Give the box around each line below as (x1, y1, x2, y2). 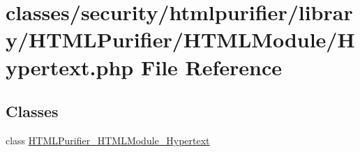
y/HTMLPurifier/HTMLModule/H (6, 25, 355, 54)
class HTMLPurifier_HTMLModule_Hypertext (6, 132, 210, 147)
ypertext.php (6, 52, 134, 81)
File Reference (140, 52, 283, 81)
